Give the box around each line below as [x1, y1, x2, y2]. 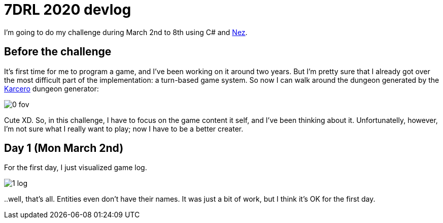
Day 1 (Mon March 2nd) [4, 142, 124, 155]
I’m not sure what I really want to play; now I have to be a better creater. [4, 124, 244, 133]
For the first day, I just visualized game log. [4, 163, 147, 172]
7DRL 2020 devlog [4, 1, 131, 18]
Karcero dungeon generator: [4, 84, 99, 93]
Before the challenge [4, 45, 112, 58]
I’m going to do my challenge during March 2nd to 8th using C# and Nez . [4, 27, 248, 37]
